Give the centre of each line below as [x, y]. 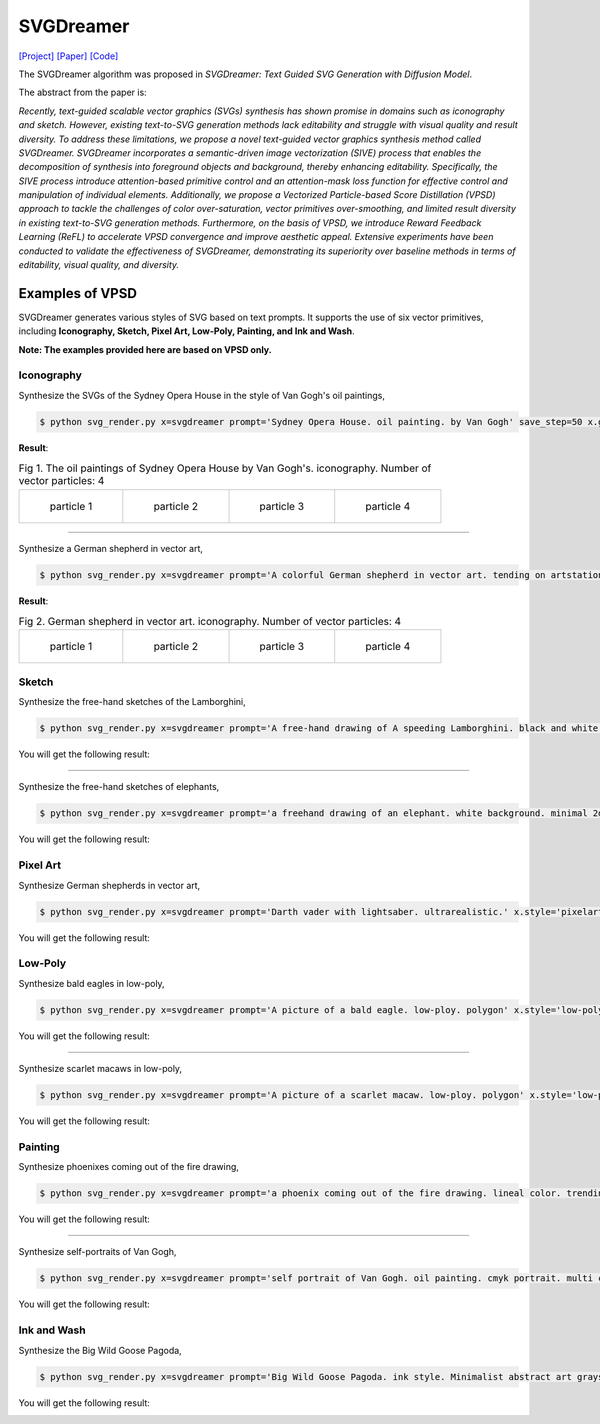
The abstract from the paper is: [82, 92]
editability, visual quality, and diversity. [99, 265]
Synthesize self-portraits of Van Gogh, [97, 1252]
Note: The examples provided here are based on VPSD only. [145, 349]
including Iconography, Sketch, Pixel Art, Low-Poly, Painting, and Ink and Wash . [186, 331]
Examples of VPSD [77, 293]
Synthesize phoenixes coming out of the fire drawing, [129, 1167]
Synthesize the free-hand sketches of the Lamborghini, [132, 702]
